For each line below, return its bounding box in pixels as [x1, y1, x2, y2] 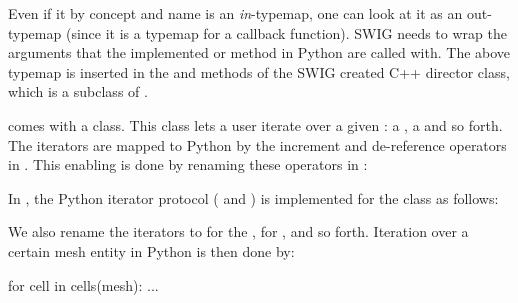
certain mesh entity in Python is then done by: [8, 240, 295, 261]
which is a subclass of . [8, 81, 148, 102]
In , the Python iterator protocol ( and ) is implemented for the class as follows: [8, 187, 499, 208]
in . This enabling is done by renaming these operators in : [8, 154, 368, 175]
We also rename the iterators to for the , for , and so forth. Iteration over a [8, 221, 469, 242]
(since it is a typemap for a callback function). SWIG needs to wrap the [65, 22, 507, 43]
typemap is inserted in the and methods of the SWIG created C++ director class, [8, 61, 510, 82]
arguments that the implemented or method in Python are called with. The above [8, 42, 511, 63]
